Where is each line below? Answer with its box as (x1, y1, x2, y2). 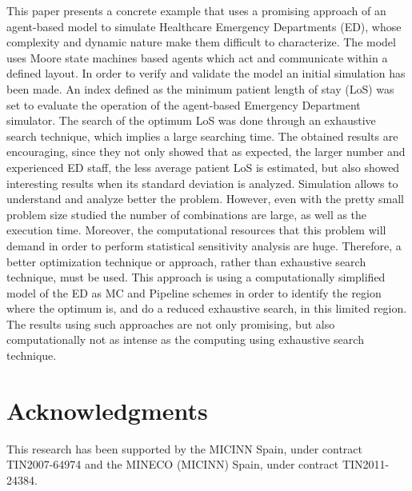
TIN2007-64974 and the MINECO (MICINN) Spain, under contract (6, 456, 339, 473)
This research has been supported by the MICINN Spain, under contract (6, 440, 363, 457)
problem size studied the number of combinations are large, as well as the (6, 206, 367, 222)
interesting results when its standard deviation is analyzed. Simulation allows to (6, 174, 398, 191)
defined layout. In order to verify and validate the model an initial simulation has (6, 65, 406, 82)
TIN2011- (342, 456, 390, 473)
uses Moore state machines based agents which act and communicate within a (6, 49, 388, 66)
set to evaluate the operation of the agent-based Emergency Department (6, 96, 361, 113)
